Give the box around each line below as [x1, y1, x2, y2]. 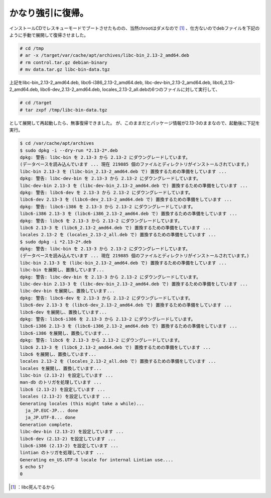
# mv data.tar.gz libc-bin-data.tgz [20, 67, 110, 72]
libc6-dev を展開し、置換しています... [20, 309, 107, 315]
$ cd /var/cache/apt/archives [20, 141, 94, 146]
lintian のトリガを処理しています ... [20, 450, 105, 456]
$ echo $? [20, 464, 44, 470]
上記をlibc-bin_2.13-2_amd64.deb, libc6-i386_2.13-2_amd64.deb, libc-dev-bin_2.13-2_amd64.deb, [9, 79, 212, 85]
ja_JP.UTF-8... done [25, 415, 76, 421]
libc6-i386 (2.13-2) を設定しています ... [20, 443, 119, 448]
